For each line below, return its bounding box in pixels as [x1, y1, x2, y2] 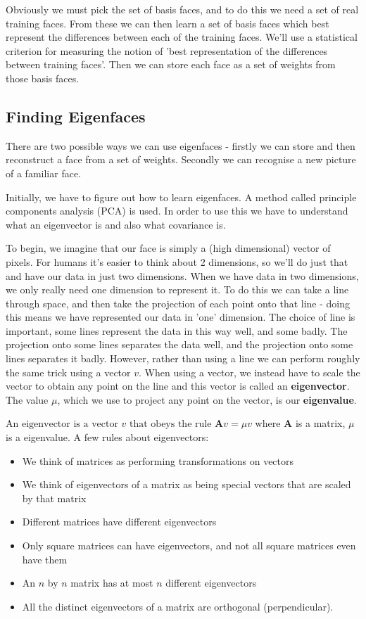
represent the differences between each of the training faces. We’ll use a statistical [6, 30, 358, 44]
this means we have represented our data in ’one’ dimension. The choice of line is [6, 309, 355, 324]
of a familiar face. [6, 165, 81, 180]
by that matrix [22, 490, 87, 505]
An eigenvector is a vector [6, 419, 118, 430]
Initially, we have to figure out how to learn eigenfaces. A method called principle [6, 189, 357, 204]
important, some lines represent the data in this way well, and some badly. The [6, 323, 348, 338]
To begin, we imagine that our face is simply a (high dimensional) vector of [6, 241, 331, 255]
